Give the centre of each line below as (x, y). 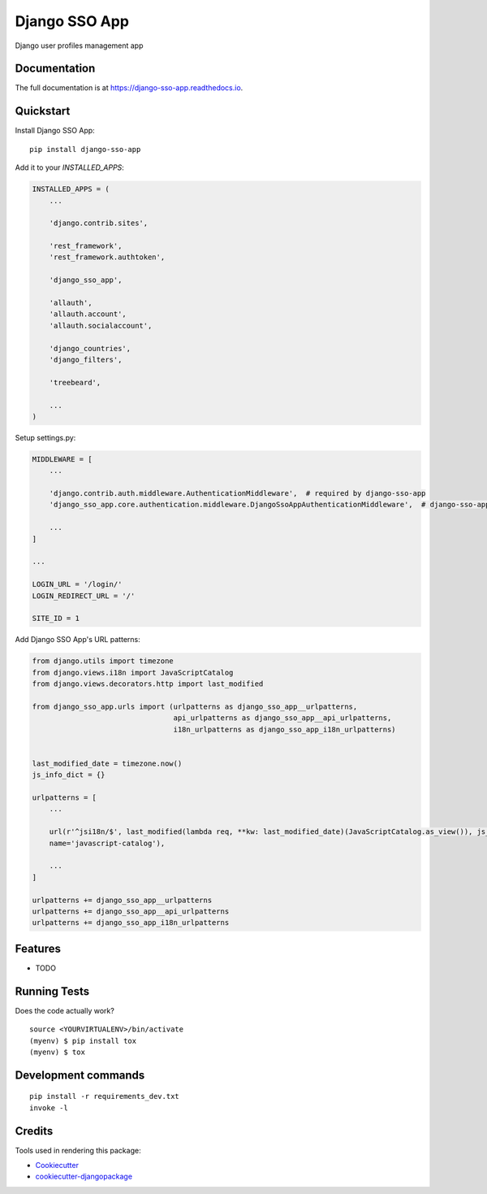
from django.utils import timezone (103, 661)
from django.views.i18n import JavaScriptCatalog (133, 672)
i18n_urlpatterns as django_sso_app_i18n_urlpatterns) (285, 729)
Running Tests (52, 991)
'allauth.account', (88, 314)
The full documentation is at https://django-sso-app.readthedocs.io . (129, 88)
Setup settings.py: (45, 437)
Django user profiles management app (79, 46)
